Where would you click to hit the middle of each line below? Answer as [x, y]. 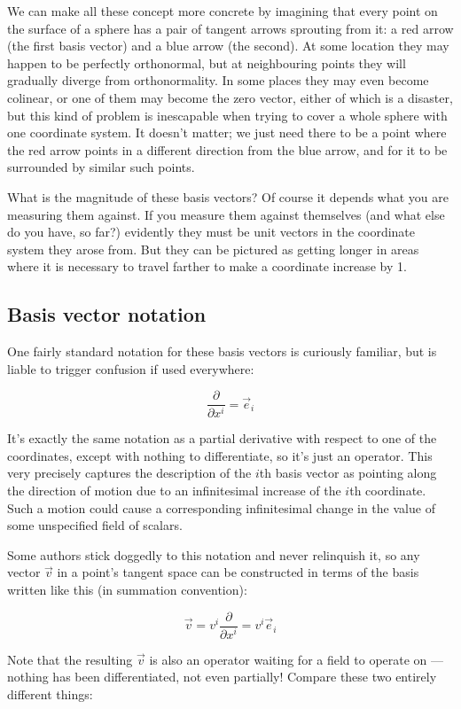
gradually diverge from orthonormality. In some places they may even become [218, 80]
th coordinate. [388, 491]
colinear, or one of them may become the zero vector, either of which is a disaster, [230, 97]
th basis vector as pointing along [348, 473]
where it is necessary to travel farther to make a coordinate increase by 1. [207, 266]
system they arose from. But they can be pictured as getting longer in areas [213, 249]
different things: [50, 693]
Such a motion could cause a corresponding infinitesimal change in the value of [221, 507]
